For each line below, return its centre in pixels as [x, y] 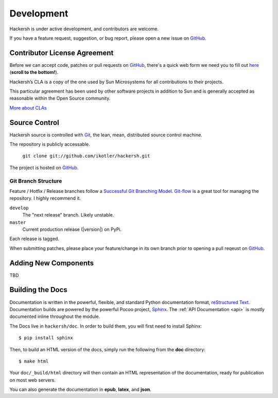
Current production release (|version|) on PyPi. [72, 229]
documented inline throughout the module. [55, 317]
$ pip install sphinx [46, 338]
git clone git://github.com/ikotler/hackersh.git [86, 156]
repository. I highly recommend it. [45, 198]
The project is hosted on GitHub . [44, 168]
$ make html [34, 361]
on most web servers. [33, 380]
